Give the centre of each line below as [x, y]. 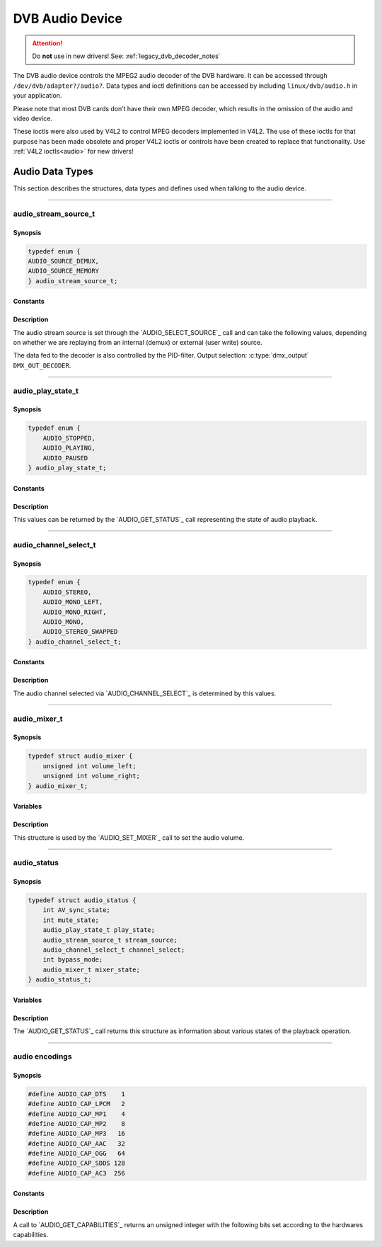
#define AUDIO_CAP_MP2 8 [76, 1123]
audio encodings [42, 1057]
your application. [37, 96]
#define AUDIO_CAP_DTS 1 [76, 1094]
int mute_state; [71, 920]
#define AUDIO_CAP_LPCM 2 [76, 1104]
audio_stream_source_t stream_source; [110, 940]
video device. [33, 118]
